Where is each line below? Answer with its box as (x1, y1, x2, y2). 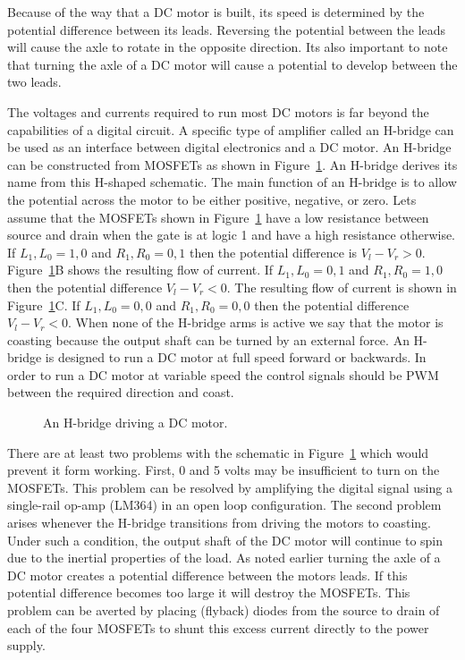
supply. (7, 636, 46, 655)
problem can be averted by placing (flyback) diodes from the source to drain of (7, 601, 440, 619)
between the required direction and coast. (7, 383, 234, 402)
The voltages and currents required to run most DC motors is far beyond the (7, 102, 429, 121)
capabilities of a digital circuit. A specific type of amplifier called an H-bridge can (7, 120, 454, 139)
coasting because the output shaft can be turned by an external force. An (7, 330, 410, 349)
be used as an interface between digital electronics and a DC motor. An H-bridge (7, 138, 452, 157)
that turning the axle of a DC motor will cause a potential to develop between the (7, 55, 458, 73)
